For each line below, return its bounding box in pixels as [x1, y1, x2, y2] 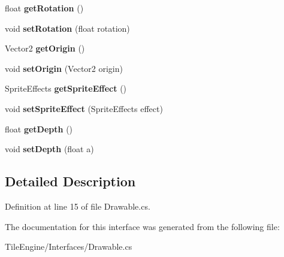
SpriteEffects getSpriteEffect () [5, 82, 127, 95]
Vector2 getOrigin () [5, 42, 85, 55]
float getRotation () [5, 2, 84, 14]
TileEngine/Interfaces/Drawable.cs [5, 240, 132, 253]
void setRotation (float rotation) [5, 22, 130, 34]
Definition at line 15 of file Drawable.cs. [5, 199, 150, 212]
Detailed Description [5, 172, 136, 191]
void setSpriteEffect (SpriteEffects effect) [5, 102, 163, 114]
